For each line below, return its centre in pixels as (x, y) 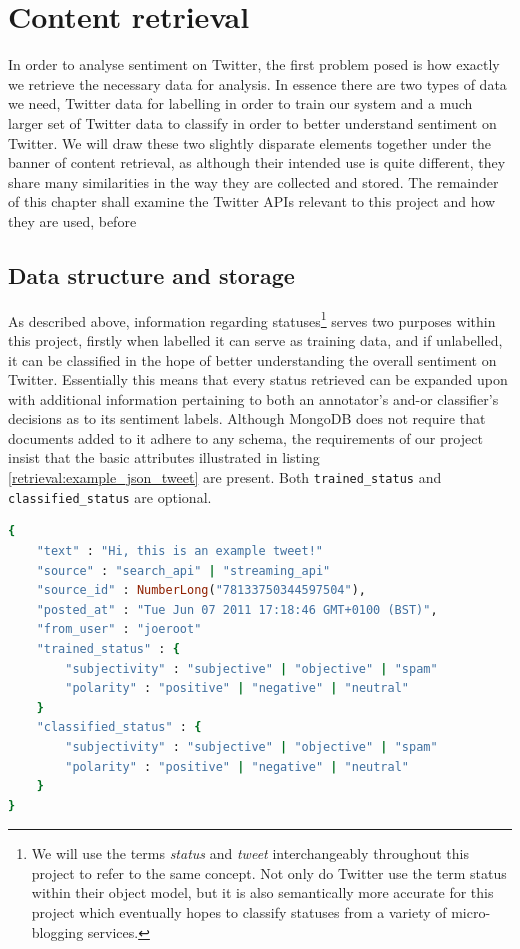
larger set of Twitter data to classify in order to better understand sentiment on (252, 122)
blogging (57, 931)
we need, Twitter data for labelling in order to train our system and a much (240, 103)
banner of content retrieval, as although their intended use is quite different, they (257, 162)
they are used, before (72, 220)
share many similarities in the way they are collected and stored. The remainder (253, 181)
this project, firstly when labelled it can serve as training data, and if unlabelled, (255, 339)
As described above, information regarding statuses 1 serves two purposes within (252, 319)
